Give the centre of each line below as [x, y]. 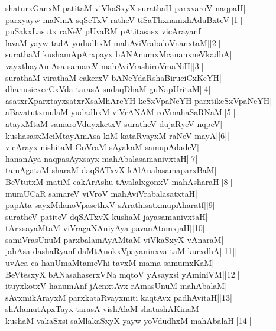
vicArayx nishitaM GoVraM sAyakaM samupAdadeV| [102, 147]
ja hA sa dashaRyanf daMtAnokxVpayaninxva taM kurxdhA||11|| [121, 251]
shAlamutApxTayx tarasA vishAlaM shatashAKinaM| [103, 309]
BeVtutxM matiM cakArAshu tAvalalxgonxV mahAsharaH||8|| [119, 181]
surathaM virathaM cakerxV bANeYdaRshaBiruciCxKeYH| [113, 77]
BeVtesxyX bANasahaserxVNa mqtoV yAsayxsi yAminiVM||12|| [123, 274]
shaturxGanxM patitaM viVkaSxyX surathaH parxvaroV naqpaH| [126, 8]
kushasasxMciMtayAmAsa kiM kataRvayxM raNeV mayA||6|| [117, 135]
